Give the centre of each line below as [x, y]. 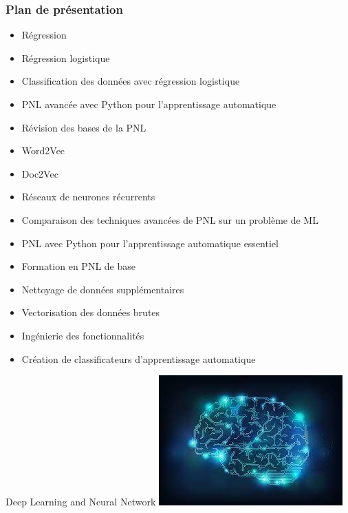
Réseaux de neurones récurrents [88, 197]
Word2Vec [43, 150]
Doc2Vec [40, 173]
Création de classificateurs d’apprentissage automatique [139, 358]
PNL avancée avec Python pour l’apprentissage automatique [149, 104]
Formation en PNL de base [78, 266]
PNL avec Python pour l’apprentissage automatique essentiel [150, 243]
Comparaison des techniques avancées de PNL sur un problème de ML [170, 219]
